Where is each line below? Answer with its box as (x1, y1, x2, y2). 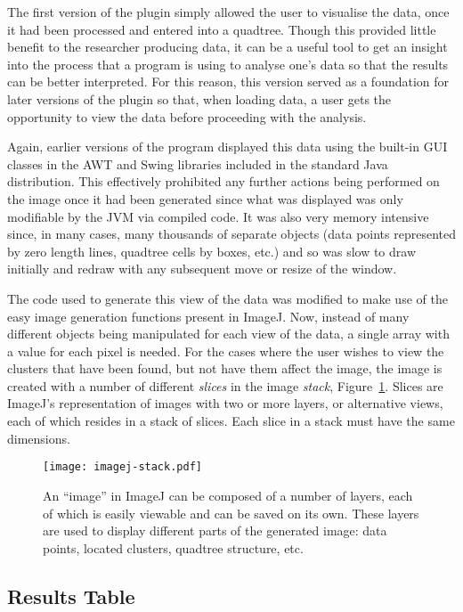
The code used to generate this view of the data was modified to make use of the (7, 289, 448, 307)
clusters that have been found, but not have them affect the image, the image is (7, 359, 443, 378)
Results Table (7, 582, 135, 609)
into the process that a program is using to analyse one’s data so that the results (7, 54, 449, 73)
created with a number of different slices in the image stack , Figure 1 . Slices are (7, 376, 443, 395)
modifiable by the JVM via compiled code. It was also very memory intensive (7, 207, 429, 225)
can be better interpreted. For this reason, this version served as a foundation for (7, 72, 450, 91)
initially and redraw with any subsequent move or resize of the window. (7, 259, 397, 278)
